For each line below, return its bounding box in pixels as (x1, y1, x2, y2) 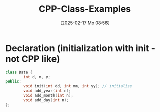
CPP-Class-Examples (38, 3, 131, 15)
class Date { (5, 70, 33, 75)
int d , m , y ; (23, 74, 51, 79)
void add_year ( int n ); (23, 88, 71, 93)
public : (5, 79, 22, 84)
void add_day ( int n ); (23, 97, 69, 103)
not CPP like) (5, 53, 60, 64)
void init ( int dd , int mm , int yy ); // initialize (23, 84, 132, 89)
